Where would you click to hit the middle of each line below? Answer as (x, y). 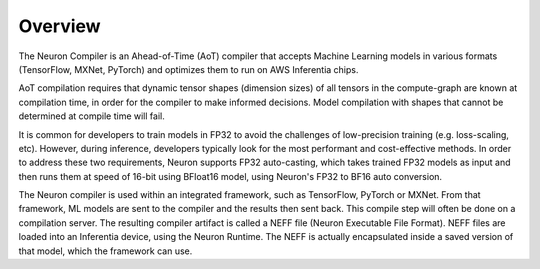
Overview (59, 26)
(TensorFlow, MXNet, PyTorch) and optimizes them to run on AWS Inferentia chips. (188, 69)
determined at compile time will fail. (91, 116)
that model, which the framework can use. (105, 251)
